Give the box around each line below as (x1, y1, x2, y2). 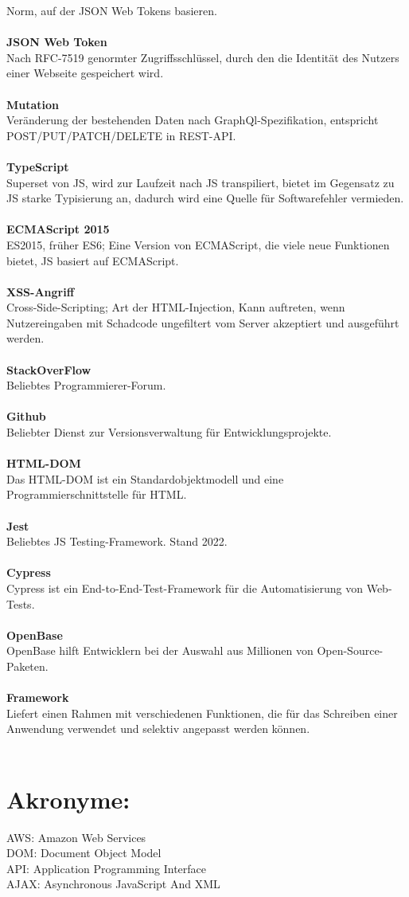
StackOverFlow (6, 361, 92, 378)
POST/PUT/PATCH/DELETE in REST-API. (6, 127, 236, 143)
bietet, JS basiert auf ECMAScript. (6, 252, 179, 268)
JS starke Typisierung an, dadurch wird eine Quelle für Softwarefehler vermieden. (6, 190, 404, 206)
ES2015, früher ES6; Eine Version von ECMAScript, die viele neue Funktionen (6, 236, 390, 253)
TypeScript (6, 158, 69, 174)
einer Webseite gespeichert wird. (6, 65, 164, 81)
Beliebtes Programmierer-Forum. (6, 377, 166, 394)
